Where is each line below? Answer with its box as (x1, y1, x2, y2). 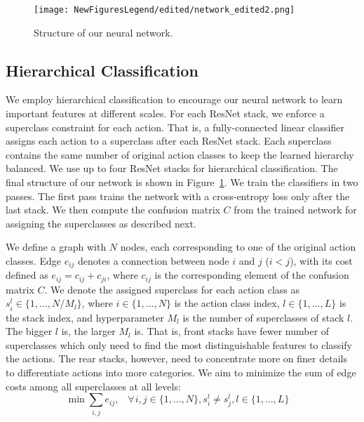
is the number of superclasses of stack (182, 310, 344, 324)
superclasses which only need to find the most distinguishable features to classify (6, 337, 352, 352)
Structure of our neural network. (34, 25, 173, 39)
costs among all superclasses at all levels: (6, 378, 181, 393)
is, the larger (61, 324, 116, 338)
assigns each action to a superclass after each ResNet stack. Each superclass (6, 133, 332, 148)
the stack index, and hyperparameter (6, 310, 164, 324)
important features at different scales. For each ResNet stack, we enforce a (6, 106, 325, 121)
